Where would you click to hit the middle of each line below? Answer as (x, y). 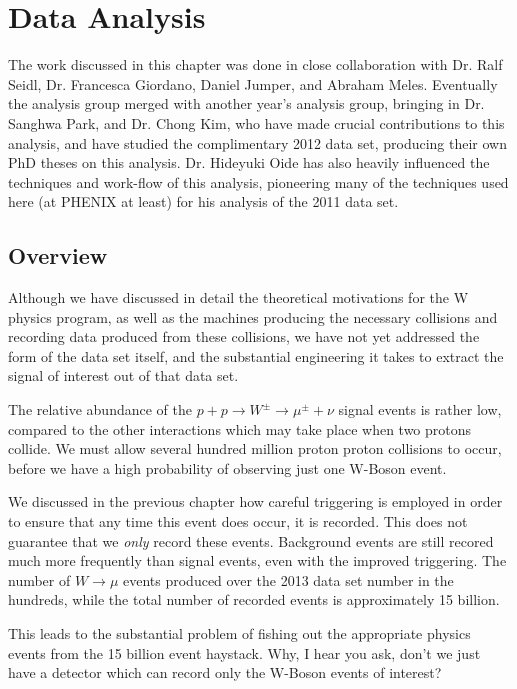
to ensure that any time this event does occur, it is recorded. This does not (238, 521)
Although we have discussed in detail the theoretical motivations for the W (238, 297)
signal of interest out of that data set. (123, 375)
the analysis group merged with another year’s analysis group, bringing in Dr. (246, 103)
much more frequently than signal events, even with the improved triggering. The (257, 560)
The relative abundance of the (100, 409)
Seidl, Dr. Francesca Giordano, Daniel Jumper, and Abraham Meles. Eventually (253, 83)
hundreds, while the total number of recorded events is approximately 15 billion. (254, 599)
